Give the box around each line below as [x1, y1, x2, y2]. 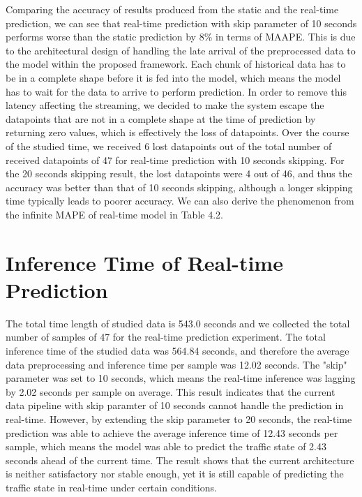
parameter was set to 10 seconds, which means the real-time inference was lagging [6, 371, 356, 385]
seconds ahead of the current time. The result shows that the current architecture [6, 452, 354, 467]
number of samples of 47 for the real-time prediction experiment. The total [6, 329, 326, 344]
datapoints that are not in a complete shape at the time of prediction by [6, 111, 316, 126]
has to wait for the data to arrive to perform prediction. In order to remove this [6, 84, 347, 98]
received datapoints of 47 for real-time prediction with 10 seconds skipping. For [6, 152, 345, 167]
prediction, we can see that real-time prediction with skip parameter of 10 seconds [6, 15, 357, 30]
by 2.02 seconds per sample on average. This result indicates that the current [6, 384, 335, 399]
